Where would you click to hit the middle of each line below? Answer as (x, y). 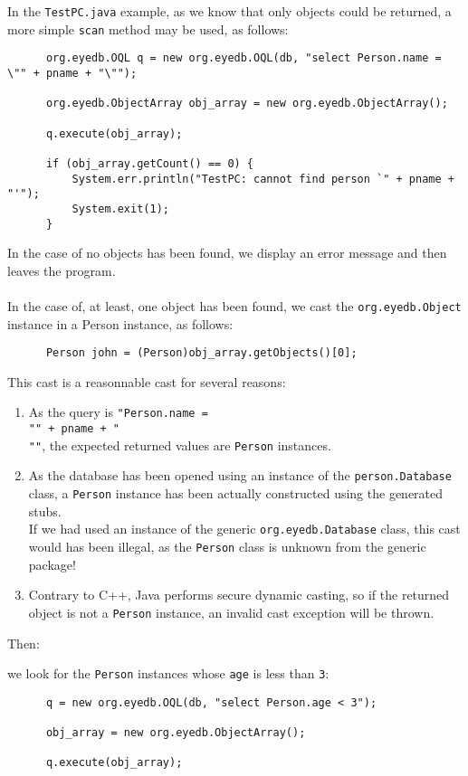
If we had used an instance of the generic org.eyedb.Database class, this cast (244, 529)
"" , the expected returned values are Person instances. (180, 445)
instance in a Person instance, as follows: (120, 323)
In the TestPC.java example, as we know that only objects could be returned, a (229, 11)
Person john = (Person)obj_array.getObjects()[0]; (201, 353)
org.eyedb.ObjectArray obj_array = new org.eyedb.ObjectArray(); (247, 104)
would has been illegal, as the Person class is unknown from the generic (227, 546)
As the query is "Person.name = (118, 412)
